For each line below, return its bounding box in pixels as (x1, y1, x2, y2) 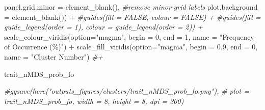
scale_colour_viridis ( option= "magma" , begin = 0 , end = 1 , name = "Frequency (4, 31, 254, 42)
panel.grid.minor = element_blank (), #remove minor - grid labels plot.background (4, 2, 258, 12)
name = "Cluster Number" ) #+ (4, 51, 103, 62)
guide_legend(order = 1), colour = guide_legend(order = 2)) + (4, 21, 203, 32)
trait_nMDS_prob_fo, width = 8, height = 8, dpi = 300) (4, 95, 184, 106)
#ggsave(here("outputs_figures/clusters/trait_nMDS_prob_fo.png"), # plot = (4, 86, 249, 96)
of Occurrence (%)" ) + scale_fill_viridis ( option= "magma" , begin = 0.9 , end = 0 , (4, 41, 258, 52)
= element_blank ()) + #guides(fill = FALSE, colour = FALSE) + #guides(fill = (4, 11, 261, 22)
